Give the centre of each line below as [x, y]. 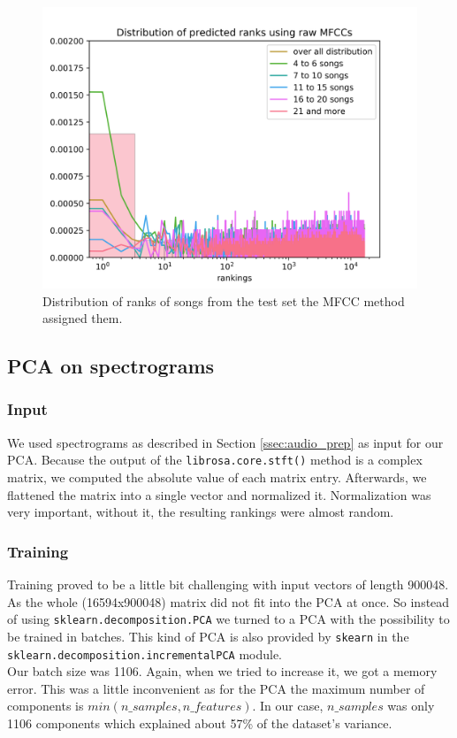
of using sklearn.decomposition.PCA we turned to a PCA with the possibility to [228, 619]
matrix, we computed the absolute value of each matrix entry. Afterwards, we [217, 477]
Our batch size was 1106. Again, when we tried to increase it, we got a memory [222, 671]
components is [46, 706]
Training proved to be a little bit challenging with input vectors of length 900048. [228, 584]
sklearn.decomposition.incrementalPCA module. [145, 653]
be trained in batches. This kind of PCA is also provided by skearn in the [208, 636]
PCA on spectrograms [111, 366]
